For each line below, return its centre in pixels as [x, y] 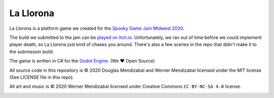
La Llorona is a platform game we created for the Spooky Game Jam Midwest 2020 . [97, 28]
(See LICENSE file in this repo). [42, 77]
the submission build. [32, 52]
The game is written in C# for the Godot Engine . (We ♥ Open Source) [82, 61]
